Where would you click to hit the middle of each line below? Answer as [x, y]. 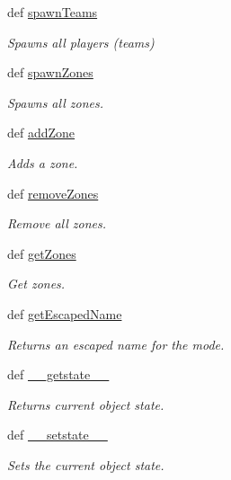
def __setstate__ [58, 435]
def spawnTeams [53, 12]
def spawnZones [50, 72]
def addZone [41, 133]
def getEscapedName [65, 313]
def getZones [42, 253]
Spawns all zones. [55, 102]
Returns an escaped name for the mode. [116, 344]
